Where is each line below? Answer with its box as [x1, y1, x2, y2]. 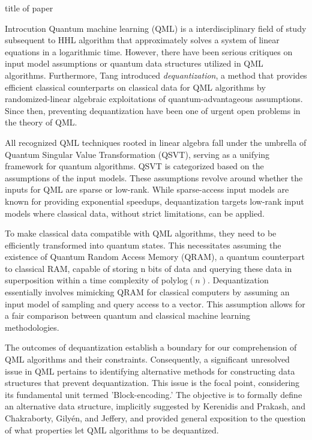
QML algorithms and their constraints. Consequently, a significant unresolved [5, 353, 290, 366]
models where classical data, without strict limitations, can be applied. [5, 206, 265, 219]
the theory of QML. [5, 116, 77, 128]
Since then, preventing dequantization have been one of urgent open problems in [5, 104, 301, 116]
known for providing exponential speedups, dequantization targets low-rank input [5, 194, 304, 207]
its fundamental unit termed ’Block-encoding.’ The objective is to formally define [5, 388, 302, 400]
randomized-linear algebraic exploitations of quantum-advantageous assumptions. [5, 92, 303, 105]
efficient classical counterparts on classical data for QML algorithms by [5, 80, 266, 93]
